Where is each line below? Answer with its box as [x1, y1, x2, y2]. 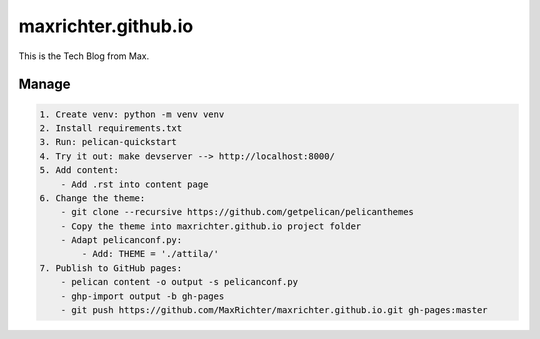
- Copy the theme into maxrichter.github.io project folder [60, 220, 362, 232]
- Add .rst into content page [60, 178, 209, 190]
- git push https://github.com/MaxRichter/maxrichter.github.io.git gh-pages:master [60, 305, 489, 316]
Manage [18, 76, 71, 93]
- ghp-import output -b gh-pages [60, 290, 225, 302]
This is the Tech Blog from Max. [18, 50, 150, 62]
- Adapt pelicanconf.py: [60, 235, 183, 246]
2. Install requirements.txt [39, 122, 183, 134]
